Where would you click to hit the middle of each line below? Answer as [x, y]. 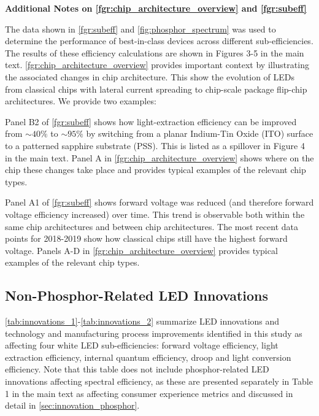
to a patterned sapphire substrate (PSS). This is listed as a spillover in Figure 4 [155, 145]
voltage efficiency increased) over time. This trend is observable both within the [155, 214]
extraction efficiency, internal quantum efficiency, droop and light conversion [148, 357]
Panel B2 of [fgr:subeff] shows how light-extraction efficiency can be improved [151, 121]
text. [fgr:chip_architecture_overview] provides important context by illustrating [157, 65]
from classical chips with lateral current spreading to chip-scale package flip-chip [156, 89]
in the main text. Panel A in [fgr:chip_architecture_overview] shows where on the [159, 157]
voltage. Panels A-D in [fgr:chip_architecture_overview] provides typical [141, 250]
